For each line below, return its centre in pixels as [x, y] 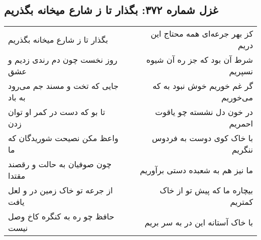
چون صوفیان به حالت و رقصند [60, 164]
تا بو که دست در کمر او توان [57, 112]
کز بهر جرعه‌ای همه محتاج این [202, 34]
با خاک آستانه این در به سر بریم [199, 222]
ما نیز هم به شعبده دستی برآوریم [196, 170]
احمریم [241, 124]
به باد [17, 97]
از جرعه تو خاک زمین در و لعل [60, 190]
